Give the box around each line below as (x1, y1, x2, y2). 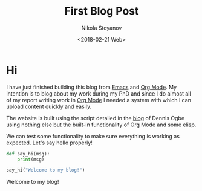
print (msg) (17, 156, 45, 163)
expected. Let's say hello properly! (6, 139, 93, 146)
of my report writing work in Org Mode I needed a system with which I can (6, 96, 192, 103)
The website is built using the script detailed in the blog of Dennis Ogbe (6, 114, 185, 121)
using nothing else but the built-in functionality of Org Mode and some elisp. (6, 121, 197, 128)
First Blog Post (64, 4, 139, 18)
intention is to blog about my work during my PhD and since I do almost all (6, 89, 192, 97)
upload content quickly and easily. (6, 103, 92, 110)
